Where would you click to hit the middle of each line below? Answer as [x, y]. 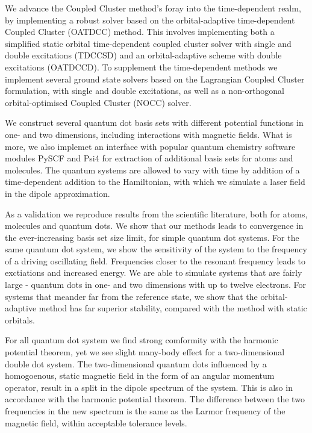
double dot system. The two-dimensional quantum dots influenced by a [136, 363]
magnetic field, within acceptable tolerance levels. [96, 422]
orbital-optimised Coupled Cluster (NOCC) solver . [98, 102]
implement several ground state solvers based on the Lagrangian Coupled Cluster [155, 79]
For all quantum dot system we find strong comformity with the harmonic [142, 340]
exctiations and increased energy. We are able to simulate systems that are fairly [154, 273]
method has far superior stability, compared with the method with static [173, 308]
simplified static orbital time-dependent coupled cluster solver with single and [148, 43]
